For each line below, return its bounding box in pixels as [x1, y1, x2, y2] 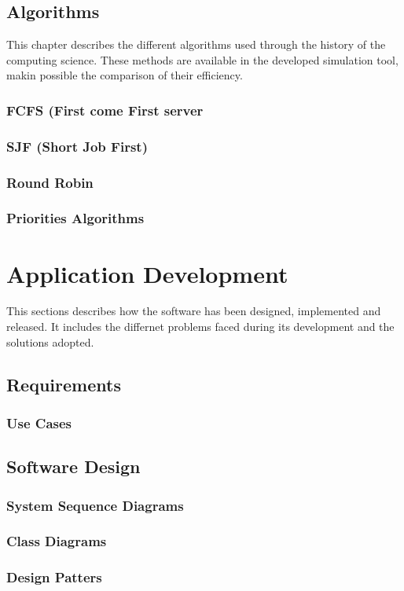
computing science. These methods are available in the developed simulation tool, [6, 51, 398, 68]
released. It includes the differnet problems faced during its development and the [6, 318, 395, 335]
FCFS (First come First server [6, 100, 204, 119]
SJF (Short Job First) [6, 136, 148, 156]
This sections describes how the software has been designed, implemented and [6, 303, 381, 319]
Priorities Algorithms [6, 208, 145, 228]
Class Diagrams [6, 531, 107, 551]
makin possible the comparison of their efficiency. [6, 67, 243, 83]
